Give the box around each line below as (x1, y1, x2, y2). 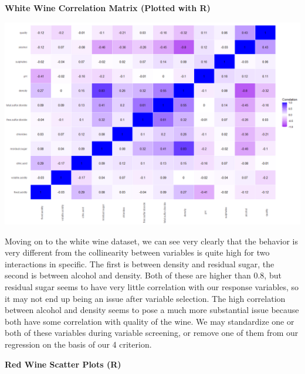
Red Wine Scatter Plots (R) (5, 358, 121, 370)
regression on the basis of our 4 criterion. (5, 338, 152, 351)
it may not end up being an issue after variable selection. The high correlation (5, 292, 286, 304)
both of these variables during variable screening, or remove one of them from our (5, 327, 299, 339)
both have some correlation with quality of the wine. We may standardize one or (5, 315, 294, 327)
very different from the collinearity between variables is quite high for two (5, 246, 270, 259)
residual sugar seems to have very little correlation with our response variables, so (5, 281, 299, 293)
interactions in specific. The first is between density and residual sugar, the (5, 257, 274, 270)
